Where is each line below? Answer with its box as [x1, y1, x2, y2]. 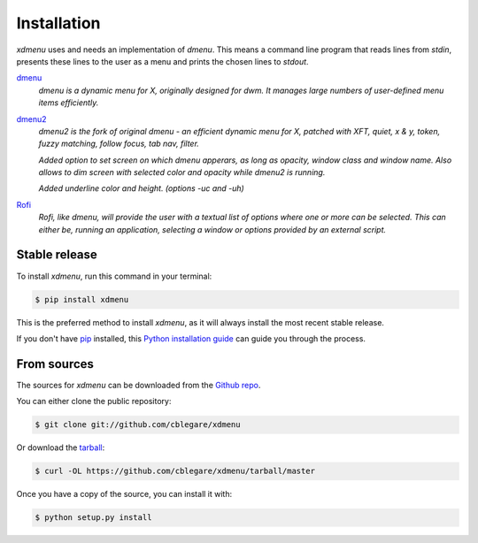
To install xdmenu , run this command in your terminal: [16, 271, 212, 281]
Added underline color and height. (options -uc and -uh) [38, 183, 245, 194]
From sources [16, 356, 95, 371]
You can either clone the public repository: [16, 396, 172, 407]
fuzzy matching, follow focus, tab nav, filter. [38, 138, 199, 149]
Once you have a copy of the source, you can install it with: [16, 489, 233, 500]
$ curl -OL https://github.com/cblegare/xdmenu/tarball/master [35, 466, 316, 477]
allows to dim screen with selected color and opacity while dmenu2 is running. [38, 167, 326, 178]
